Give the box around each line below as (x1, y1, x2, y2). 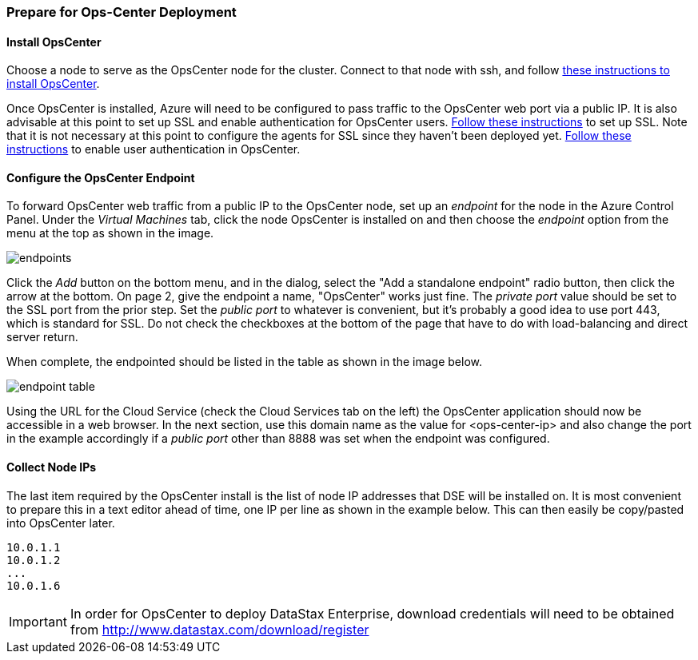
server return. (6, 330, 78, 344)
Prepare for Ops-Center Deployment (6, 4, 237, 20)
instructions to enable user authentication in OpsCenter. (6, 142, 301, 157)
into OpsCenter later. (6, 515, 115, 530)
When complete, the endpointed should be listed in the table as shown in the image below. (6, 355, 482, 369)
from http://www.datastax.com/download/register (70, 621, 369, 638)
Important (9, 613, 67, 630)
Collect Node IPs (6, 460, 97, 475)
